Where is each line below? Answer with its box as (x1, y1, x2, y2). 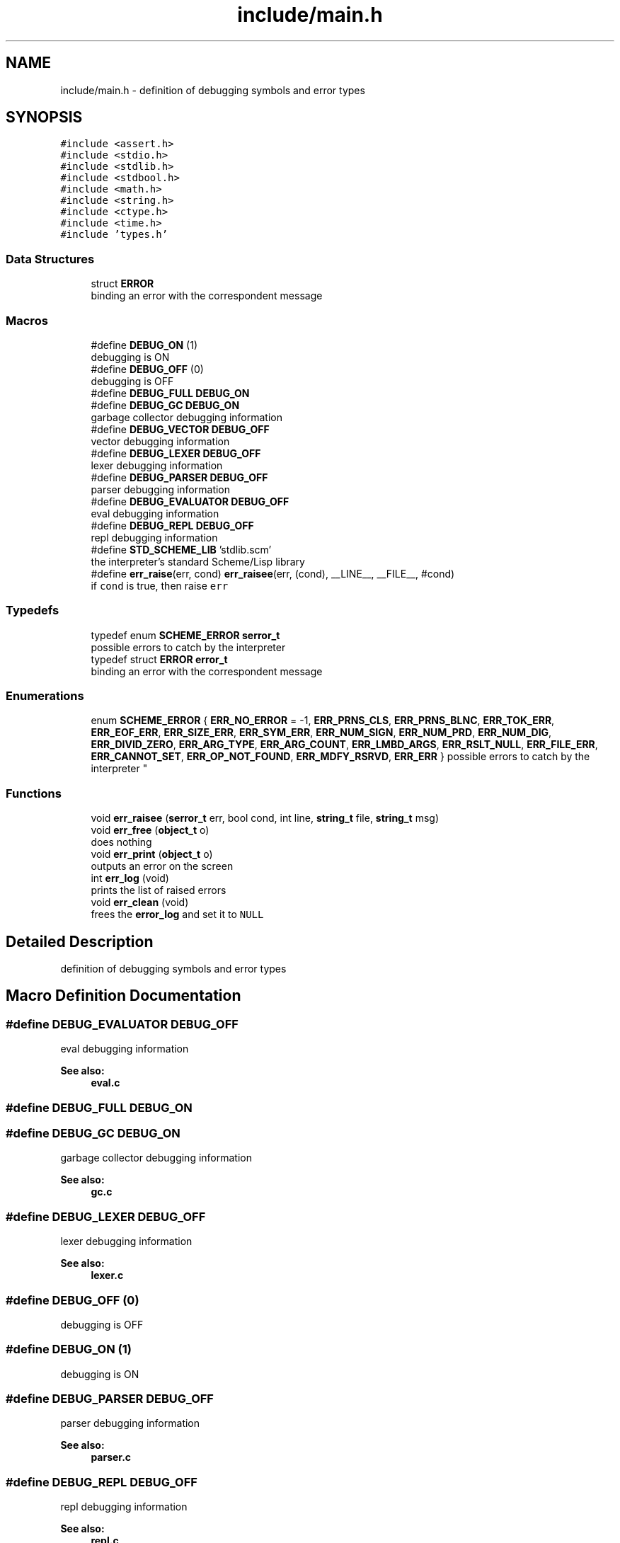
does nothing (91, 836, 152, 849)
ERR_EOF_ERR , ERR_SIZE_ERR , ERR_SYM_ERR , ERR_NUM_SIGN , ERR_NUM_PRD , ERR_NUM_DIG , (91, 726, 552, 739)
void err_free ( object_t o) (91, 824, 209, 837)
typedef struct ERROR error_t (91, 653, 228, 665)
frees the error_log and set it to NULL (91, 908, 264, 921)
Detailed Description (6, 932, 154, 951)
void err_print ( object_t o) (91, 848, 213, 861)
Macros (6, 313, 48, 328)
